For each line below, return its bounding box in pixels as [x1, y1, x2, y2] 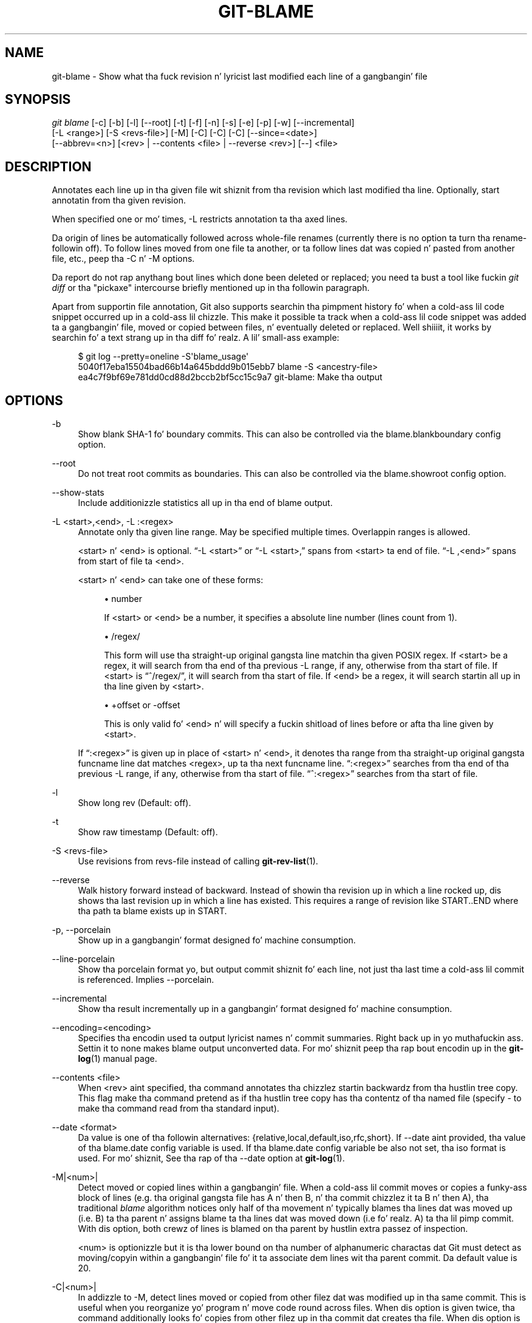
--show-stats [52, 487, 104, 498]
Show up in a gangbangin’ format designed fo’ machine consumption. [78, 935, 356, 946]
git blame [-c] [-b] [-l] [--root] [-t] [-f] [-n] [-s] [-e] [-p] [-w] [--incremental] [52, 117, 355, 128]
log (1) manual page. [78, 1053, 157, 1064]
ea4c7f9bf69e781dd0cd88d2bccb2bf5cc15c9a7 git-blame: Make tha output [78, 372, 383, 383]
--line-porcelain [52, 954, 115, 965]
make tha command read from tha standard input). [78, 1103, 279, 1114]
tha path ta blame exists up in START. [78, 906, 227, 917]
